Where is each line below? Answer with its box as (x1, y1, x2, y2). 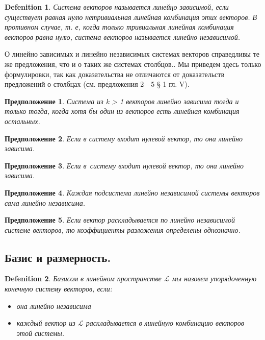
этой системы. (16, 327, 65, 338)
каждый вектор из (16, 318, 75, 328)
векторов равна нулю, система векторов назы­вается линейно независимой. (5, 31, 241, 42)
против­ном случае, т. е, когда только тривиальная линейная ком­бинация (5, 21, 234, 32)
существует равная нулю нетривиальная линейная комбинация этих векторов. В (5, 11, 257, 22)
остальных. (5, 115, 40, 126)
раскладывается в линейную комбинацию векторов (86, 318, 244, 328)
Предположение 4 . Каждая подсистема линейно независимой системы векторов (5, 187, 260, 198)
